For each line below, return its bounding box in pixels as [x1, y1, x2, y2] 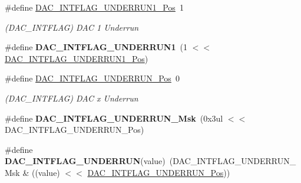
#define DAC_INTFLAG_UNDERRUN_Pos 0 [5, 72, 180, 84]
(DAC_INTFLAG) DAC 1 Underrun [5, 21, 139, 33]
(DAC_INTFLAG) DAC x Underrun [5, 91, 138, 104]
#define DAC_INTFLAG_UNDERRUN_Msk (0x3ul [5, 112, 223, 124]
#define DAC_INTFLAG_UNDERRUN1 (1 [5, 41, 187, 53]
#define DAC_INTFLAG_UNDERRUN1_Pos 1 [5, 1, 184, 13]
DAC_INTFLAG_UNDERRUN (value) [5, 155, 166, 167]
